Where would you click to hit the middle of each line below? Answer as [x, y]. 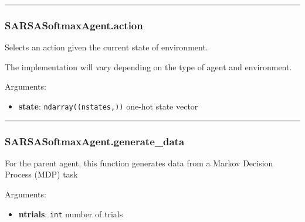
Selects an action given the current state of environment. [106, 47]
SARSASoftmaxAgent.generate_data [95, 141]
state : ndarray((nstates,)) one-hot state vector [108, 106]
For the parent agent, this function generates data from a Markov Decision [139, 163]
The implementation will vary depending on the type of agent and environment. [148, 66]
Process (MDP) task [41, 174]
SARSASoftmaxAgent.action [74, 25]
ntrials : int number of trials [71, 214]
